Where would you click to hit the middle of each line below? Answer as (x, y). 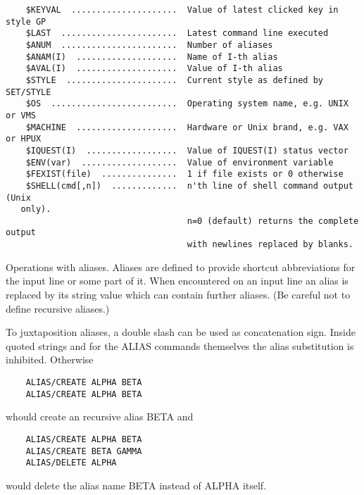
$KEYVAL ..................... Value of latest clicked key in (182, 10)
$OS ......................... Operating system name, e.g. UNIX (187, 104)
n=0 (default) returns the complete (273, 221)
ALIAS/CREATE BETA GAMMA (84, 451)
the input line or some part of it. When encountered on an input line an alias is (177, 281)
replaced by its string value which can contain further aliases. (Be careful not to (178, 294)
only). (36, 209)
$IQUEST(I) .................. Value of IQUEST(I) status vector (187, 150)
